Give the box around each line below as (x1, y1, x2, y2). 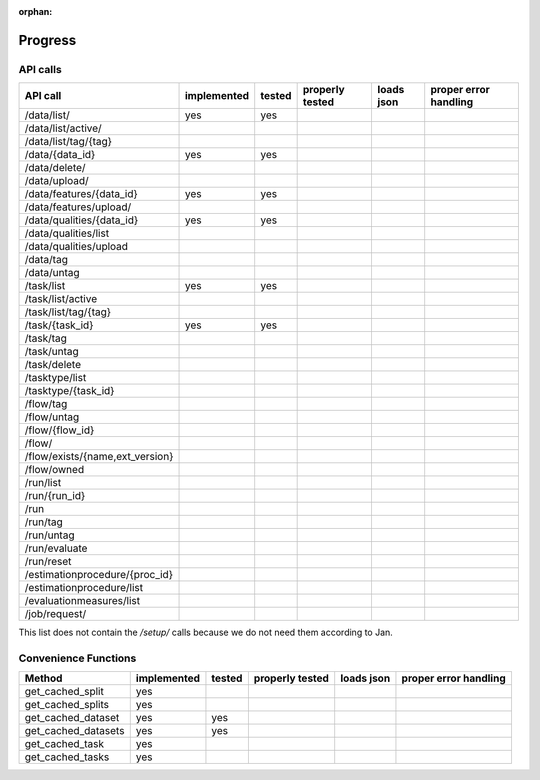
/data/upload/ (24, 174, 89, 188)
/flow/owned (24, 463, 85, 477)
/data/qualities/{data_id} (24, 213, 139, 227)
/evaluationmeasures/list (24, 594, 141, 608)
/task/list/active (24, 292, 98, 306)
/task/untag (24, 345, 79, 359)
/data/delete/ (24, 161, 86, 175)
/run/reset (24, 555, 72, 569)
